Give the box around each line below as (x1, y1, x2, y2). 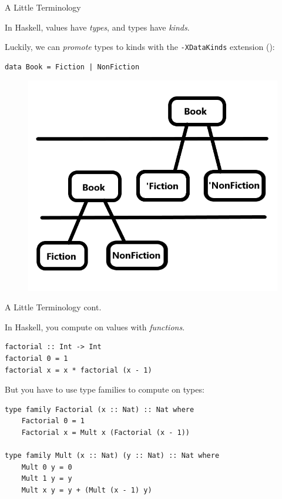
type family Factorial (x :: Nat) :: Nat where (5, 405, 194, 414)
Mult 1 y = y (21, 474, 72, 483)
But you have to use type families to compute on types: (5, 383, 204, 396)
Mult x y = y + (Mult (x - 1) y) (21, 485, 152, 494)
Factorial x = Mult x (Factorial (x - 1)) (21, 428, 190, 437)
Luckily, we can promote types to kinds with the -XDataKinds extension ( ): (5, 41, 275, 53)
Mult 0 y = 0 (21, 463, 72, 471)
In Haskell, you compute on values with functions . (5, 320, 185, 333)
